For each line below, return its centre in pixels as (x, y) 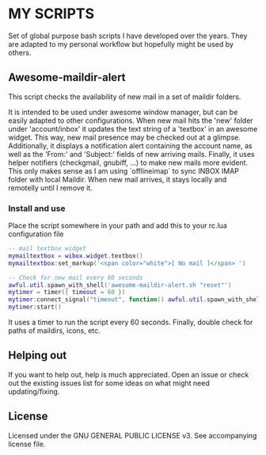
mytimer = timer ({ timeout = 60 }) (67, 292)
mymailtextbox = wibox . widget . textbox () (76, 256)
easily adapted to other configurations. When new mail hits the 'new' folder (131, 120)
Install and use (37, 208)
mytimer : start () (35, 307)
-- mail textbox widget (47, 249)
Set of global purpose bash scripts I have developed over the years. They (128, 36)
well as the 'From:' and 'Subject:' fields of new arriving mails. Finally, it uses (131, 154)
